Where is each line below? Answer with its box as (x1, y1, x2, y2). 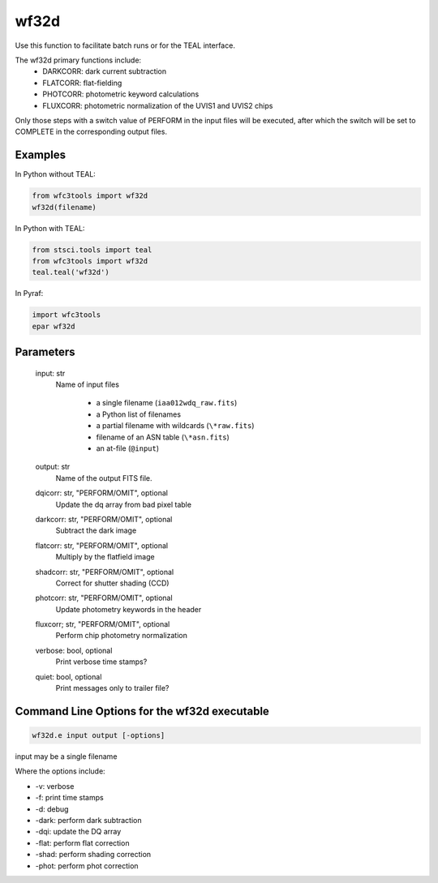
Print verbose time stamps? (55, 657, 148, 667)
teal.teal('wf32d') (32, 268, 109, 277)
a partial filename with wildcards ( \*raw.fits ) (96, 421, 255, 431)
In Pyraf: (15, 289, 44, 298)
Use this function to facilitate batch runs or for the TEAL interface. (15, 41, 235, 50)
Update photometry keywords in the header (55, 604, 202, 614)
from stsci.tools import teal (32, 245, 152, 255)
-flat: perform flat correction (35, 838, 130, 847)
